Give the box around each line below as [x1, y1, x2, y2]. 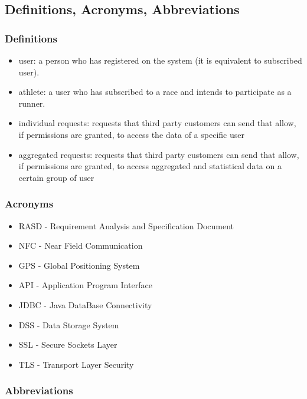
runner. [18, 97, 45, 109]
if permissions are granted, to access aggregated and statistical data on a [18, 160, 282, 172]
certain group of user [18, 171, 94, 183]
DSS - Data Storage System [18, 318, 119, 331]
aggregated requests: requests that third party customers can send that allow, [18, 148, 299, 160]
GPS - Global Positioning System [18, 259, 140, 271]
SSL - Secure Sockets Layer [18, 338, 117, 351]
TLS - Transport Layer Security [18, 358, 134, 370]
